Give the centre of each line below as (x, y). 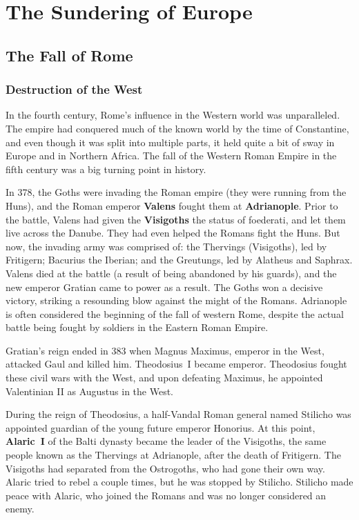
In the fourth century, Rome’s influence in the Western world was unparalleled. (173, 115)
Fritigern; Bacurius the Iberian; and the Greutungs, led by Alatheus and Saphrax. (179, 260)
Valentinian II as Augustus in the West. (89, 391)
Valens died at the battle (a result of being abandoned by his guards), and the (171, 273)
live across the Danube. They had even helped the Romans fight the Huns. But (173, 233)
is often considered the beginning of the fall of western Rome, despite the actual (175, 313)
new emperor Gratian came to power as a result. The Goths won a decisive (164, 287)
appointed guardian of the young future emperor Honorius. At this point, (161, 427)
